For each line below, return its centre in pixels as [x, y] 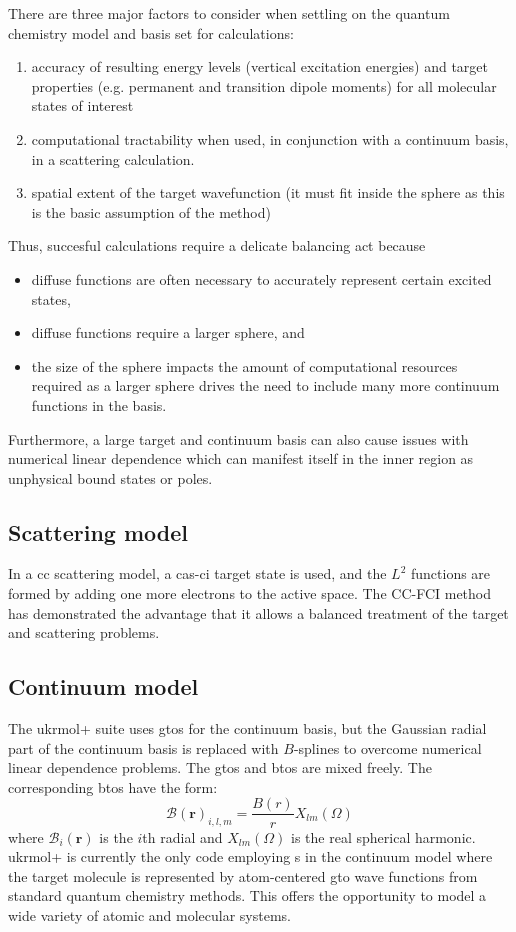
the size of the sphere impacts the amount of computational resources [244, 365]
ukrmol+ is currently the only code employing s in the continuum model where [250, 856]
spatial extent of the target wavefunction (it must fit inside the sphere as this [268, 192]
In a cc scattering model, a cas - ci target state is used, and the [197, 573]
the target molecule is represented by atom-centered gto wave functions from [243, 875]
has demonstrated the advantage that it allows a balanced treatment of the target [258, 612]
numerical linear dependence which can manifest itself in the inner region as [241, 458]
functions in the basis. [99, 404]
